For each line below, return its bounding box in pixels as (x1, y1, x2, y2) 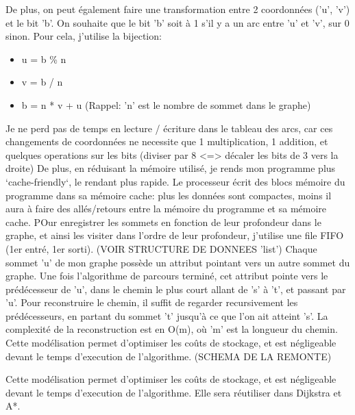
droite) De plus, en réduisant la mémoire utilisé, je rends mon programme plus (5, 161, 336, 175)
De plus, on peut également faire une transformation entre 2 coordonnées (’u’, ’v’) (5, 2, 350, 16)
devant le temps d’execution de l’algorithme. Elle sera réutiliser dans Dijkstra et (5, 385, 342, 399)
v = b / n (21, 75, 63, 89)
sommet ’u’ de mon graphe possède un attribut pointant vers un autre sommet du (5, 255, 350, 269)
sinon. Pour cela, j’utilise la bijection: (5, 29, 162, 43)
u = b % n (21, 51, 66, 66)
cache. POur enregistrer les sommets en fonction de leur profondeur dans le (5, 214, 321, 229)
